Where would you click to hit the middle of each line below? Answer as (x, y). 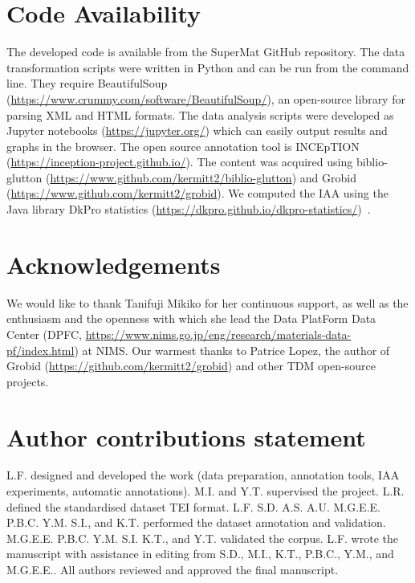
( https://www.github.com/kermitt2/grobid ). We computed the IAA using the (197, 193)
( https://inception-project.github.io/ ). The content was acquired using (180, 162)
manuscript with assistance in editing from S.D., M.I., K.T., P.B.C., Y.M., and (200, 554)
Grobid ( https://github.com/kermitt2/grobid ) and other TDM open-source (191, 366)
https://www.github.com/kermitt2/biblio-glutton (171, 177)
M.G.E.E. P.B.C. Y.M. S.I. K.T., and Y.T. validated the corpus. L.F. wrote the (202, 538)
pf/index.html (41, 350)
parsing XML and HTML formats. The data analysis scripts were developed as (200, 114)
